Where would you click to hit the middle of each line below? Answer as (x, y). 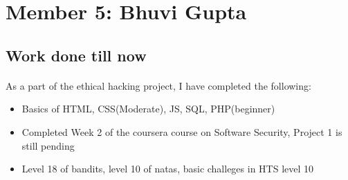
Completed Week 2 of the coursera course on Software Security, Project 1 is (182, 131)
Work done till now (76, 55)
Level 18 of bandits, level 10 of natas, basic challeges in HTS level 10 (168, 169)
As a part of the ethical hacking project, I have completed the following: (158, 85)
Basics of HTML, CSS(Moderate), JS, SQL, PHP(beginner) (148, 109)
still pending (48, 145)
